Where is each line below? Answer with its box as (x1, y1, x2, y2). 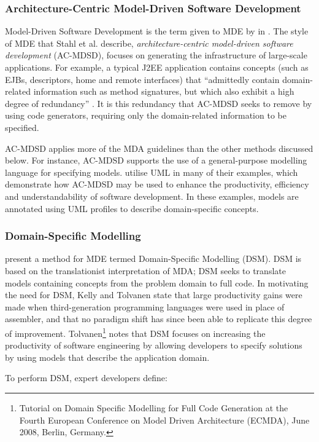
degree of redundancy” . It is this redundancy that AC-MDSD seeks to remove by (5, 97, 312, 109)
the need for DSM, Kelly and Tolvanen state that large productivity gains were (5, 288, 302, 301)
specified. (5, 120, 39, 133)
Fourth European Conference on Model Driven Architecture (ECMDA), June (19, 413, 310, 426)
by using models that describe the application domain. (5, 350, 210, 363)
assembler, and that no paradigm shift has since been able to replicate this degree (5, 312, 312, 325)
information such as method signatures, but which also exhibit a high (33, 85, 294, 98)
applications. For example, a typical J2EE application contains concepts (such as (5, 61, 309, 73)
